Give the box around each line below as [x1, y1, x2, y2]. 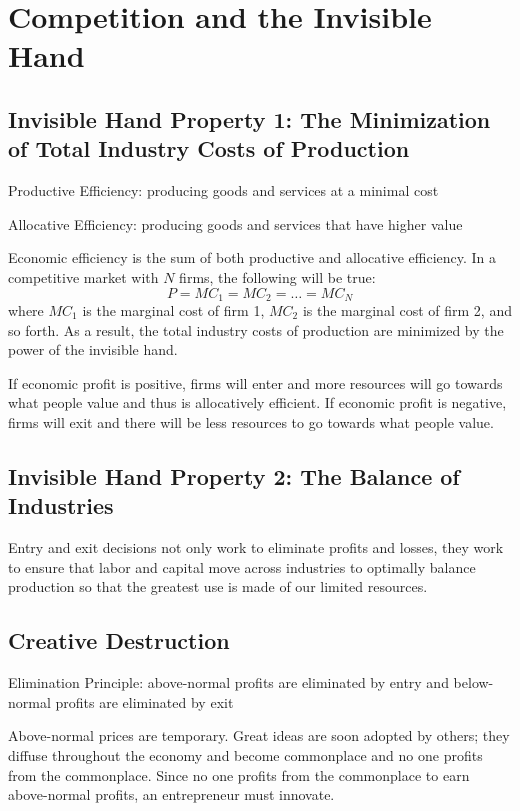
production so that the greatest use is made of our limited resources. [8, 576, 428, 597]
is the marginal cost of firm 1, [82, 299, 265, 320]
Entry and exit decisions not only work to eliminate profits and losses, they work [8, 537, 504, 558]
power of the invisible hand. [8, 339, 178, 360]
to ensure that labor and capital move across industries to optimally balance [8, 556, 476, 577]
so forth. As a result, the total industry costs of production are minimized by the [8, 319, 504, 340]
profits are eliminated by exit [55, 691, 234, 712]
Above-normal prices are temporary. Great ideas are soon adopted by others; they [8, 725, 510, 746]
